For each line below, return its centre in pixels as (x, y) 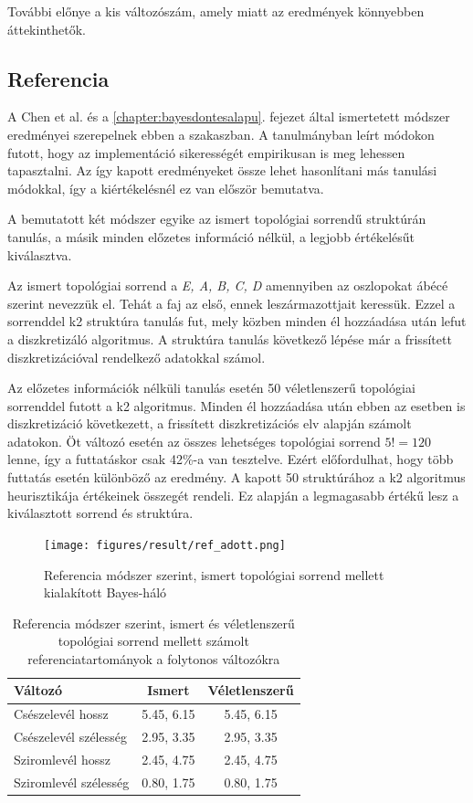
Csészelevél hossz (61, 714)
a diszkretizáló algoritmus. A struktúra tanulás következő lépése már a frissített (230, 338)
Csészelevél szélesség (70, 737)
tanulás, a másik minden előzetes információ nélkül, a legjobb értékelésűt (211, 236)
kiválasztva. (40, 254)
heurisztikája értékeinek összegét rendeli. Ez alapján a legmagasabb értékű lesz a (233, 495)
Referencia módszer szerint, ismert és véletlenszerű (153, 623)
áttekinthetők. (47, 29)
